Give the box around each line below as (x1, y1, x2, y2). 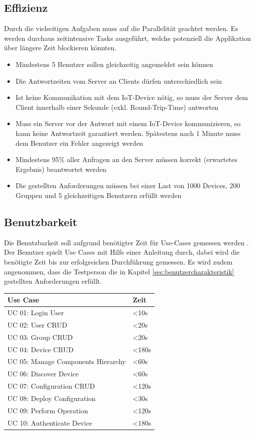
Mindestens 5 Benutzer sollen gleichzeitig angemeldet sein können (15, 59, 213, 69)
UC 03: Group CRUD (7, 332, 73, 342)
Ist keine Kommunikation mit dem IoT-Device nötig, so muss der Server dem (15, 92, 248, 102)
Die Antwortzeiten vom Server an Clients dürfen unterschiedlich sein (15, 75, 222, 86)
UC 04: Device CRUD (7, 344, 74, 354)
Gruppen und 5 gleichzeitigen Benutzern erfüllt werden (15, 190, 182, 200)
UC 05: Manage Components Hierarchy (7, 356, 126, 367)
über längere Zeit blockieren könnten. (4, 42, 117, 53)
